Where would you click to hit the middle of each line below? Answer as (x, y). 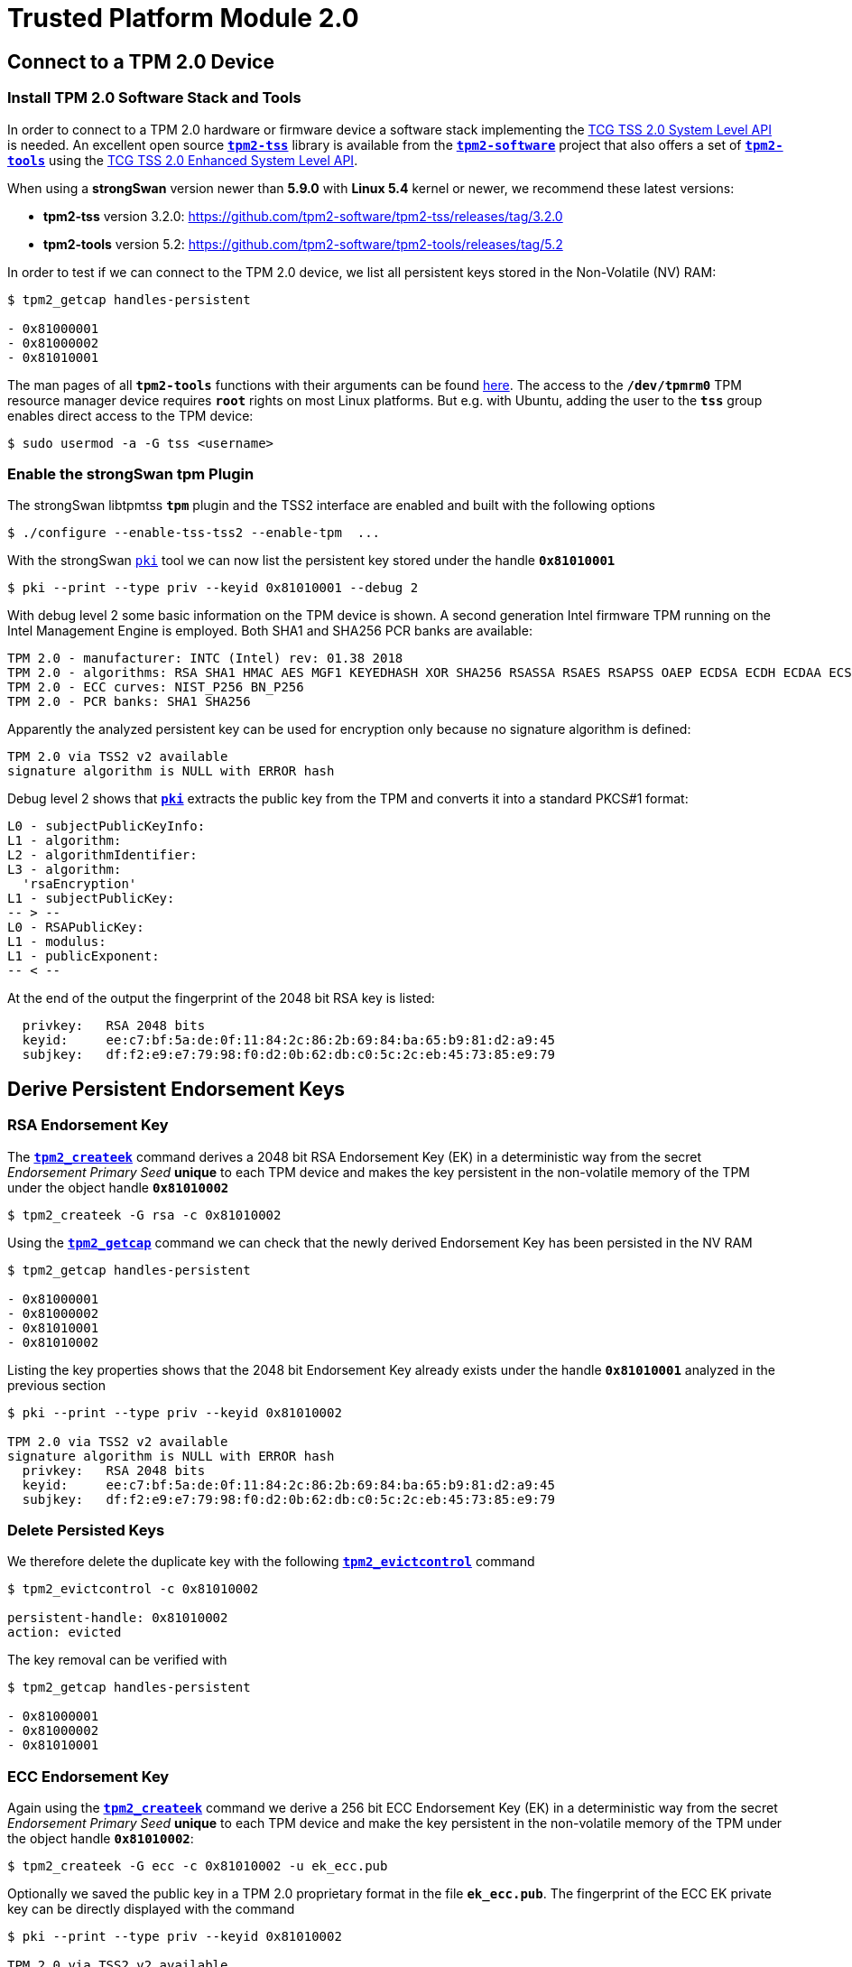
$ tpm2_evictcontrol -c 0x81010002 (133, 1589)
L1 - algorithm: (65, 841)
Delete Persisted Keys (86, 1530)
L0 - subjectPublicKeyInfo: (106, 826)
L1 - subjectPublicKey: (91, 899)
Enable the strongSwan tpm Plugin (131, 473)
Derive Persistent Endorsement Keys (176, 1089)
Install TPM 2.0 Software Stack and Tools (154, 98)
